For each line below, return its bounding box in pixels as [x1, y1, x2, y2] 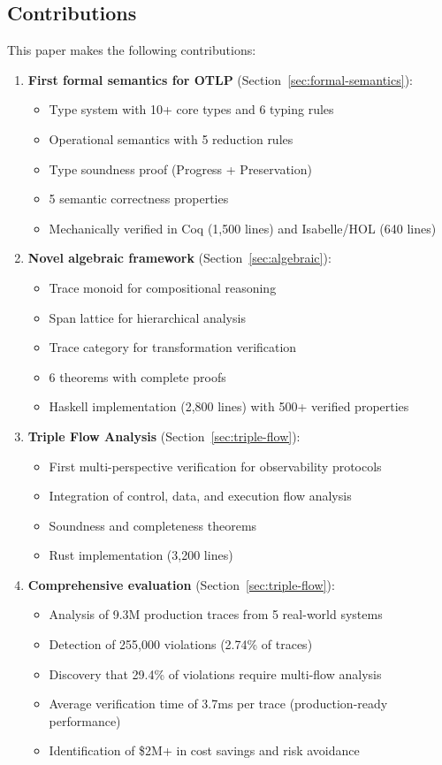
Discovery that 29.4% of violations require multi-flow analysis [49, 664, 382, 683]
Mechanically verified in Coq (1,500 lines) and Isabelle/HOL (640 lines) [49, 218, 437, 237]
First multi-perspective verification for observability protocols [49, 456, 382, 475]
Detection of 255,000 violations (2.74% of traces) [49, 635, 313, 654]
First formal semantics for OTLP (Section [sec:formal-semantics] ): [27, 70, 413, 88]
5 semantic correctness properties [49, 189, 229, 208]
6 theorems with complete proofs [49, 367, 226, 386]
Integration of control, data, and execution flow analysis [49, 486, 352, 505]
